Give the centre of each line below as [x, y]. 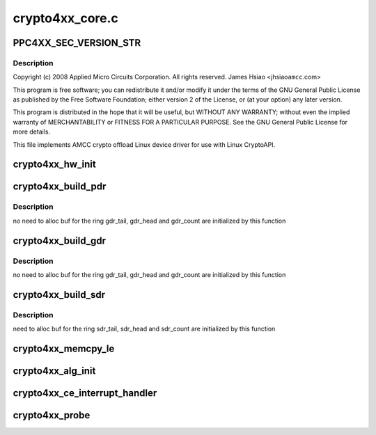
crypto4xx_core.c [65, 18]
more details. [32, 132]
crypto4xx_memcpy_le [64, 348]
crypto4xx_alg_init [54, 371]
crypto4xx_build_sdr [59, 295]
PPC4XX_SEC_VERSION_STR [77, 43]
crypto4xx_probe [52, 415]
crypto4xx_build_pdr [60, 187]
